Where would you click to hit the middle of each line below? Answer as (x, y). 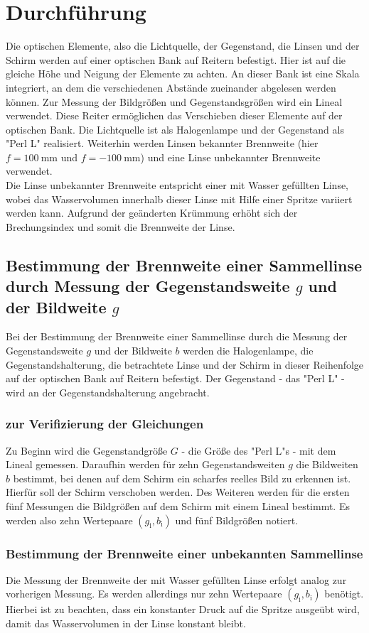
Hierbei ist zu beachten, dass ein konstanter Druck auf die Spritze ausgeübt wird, (183, 609)
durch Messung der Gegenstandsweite (148, 286)
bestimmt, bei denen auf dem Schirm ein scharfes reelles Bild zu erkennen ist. (182, 478)
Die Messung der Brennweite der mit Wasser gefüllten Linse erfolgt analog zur (176, 579)
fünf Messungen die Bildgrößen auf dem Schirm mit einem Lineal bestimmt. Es (178, 505)
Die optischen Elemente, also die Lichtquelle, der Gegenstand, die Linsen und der (183, 46)
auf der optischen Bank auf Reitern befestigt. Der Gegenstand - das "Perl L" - (175, 378)
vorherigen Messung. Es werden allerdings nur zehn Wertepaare (144, 594)
